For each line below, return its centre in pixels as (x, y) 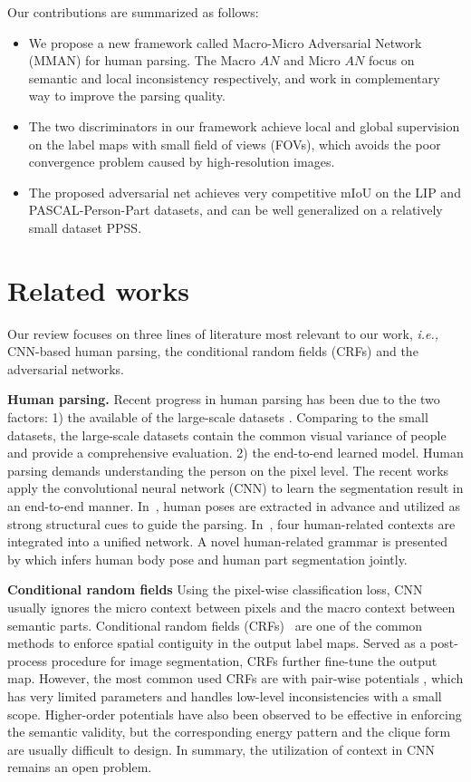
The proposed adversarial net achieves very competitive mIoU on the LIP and (245, 192)
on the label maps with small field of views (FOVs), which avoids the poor (235, 144)
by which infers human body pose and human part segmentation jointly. (207, 559)
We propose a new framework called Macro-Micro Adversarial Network (225, 42)
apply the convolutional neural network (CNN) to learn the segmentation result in (235, 488)
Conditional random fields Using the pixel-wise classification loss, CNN (215, 589)
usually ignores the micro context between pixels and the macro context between (231, 607)
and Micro (312, 60)
